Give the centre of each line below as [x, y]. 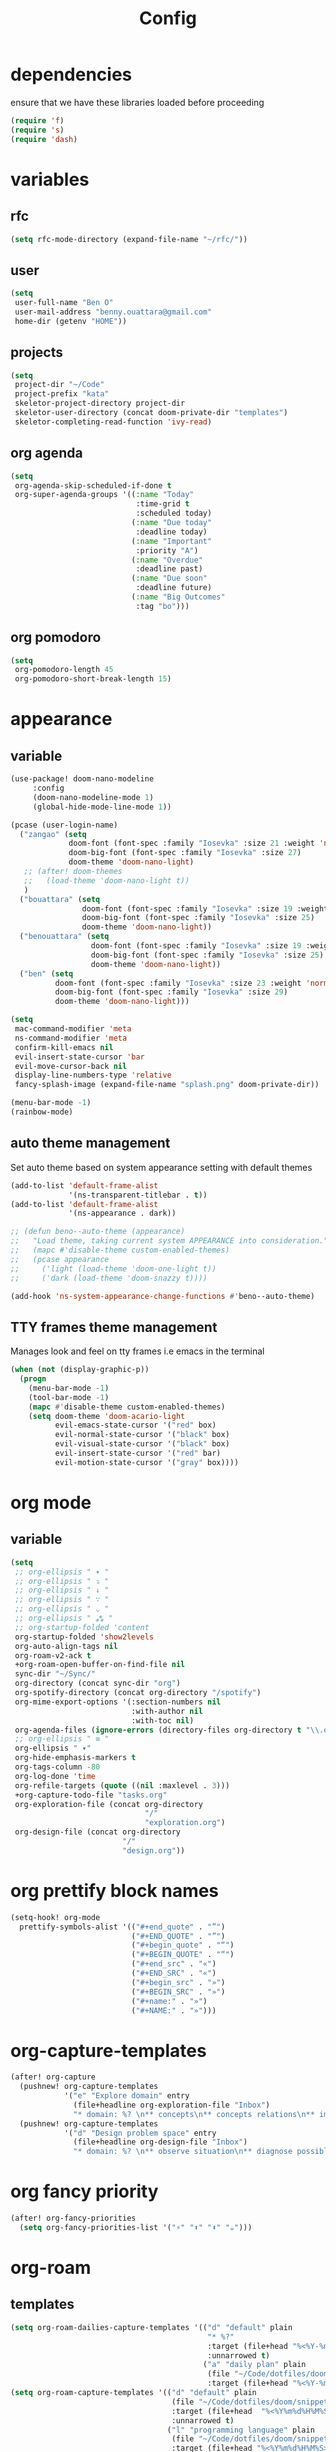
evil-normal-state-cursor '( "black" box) [142, 1435]
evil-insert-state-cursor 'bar [79, 1057]
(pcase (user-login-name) [64, 825]
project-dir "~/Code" [59, 385]
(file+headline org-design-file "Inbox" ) [160, 2142]
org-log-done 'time [55, 1776]
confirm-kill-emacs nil [64, 1047]
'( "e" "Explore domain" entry [126, 2096]
